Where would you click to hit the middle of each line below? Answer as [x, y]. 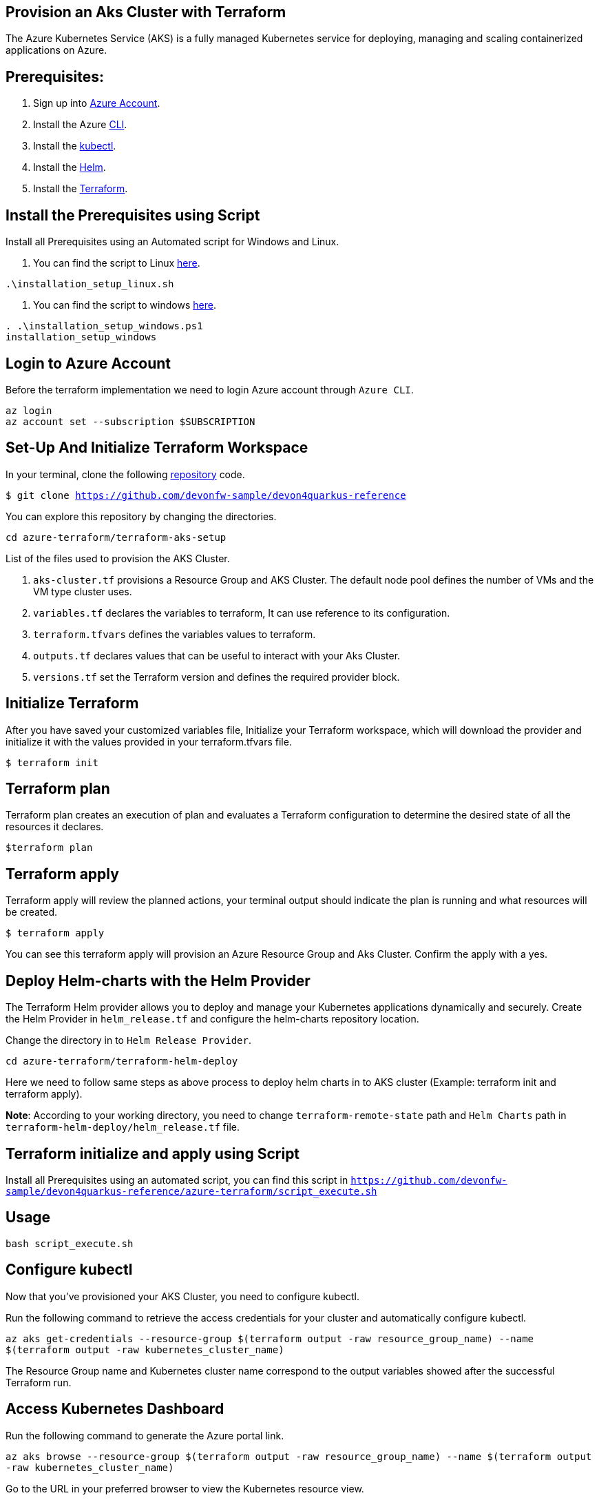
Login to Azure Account [88, 363]
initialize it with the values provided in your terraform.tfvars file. [149, 741]
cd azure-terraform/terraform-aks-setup [116, 537]
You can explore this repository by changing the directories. [141, 516]
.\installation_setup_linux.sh [90, 284]
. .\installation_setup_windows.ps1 [104, 326]
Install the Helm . [70, 167]
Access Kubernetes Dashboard [115, 1409]
